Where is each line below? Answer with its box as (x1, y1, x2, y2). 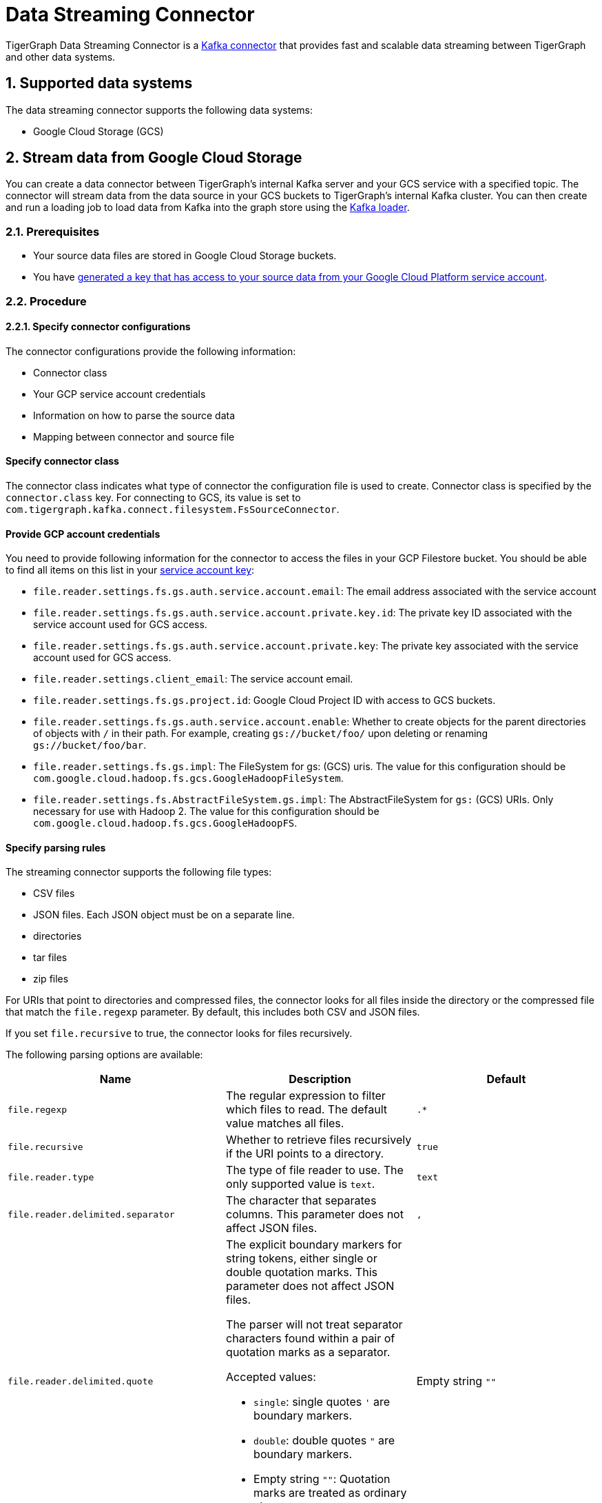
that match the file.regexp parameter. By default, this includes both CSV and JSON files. (6, 1006, 420, 1018)
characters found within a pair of (226, 1331, 395, 1346)
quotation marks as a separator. (226, 1345, 391, 1360)
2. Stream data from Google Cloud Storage (6, 149, 302, 167)
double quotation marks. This (226, 1265, 377, 1280)
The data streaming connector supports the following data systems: (6, 103, 313, 116)
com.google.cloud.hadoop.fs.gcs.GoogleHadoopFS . (33, 817, 298, 829)
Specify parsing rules (6, 841, 106, 854)
